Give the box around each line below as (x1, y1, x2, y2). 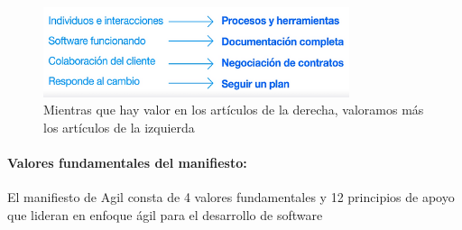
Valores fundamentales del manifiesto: (7, 153, 247, 172)
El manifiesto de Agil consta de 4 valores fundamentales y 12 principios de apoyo (7, 188, 455, 207)
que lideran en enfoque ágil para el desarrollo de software (7, 206, 323, 225)
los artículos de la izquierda (43, 118, 195, 137)
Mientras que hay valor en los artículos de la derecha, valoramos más (43, 100, 424, 119)
